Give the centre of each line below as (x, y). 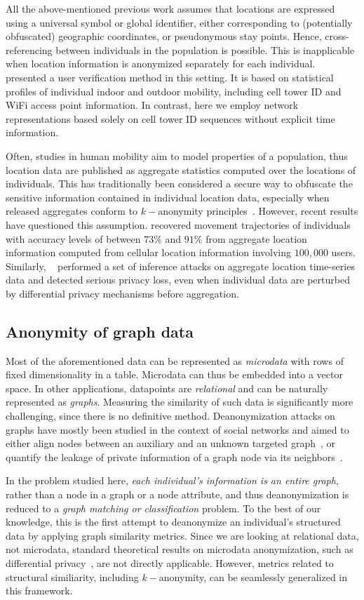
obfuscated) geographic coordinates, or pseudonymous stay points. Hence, (164, 36)
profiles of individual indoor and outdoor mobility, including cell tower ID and (174, 91)
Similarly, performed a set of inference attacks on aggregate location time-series (180, 266)
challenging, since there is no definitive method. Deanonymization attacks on (170, 416)
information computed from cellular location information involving (149, 252)
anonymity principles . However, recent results (258, 211)
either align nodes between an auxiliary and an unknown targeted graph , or (171, 443)
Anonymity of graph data (100, 331)
